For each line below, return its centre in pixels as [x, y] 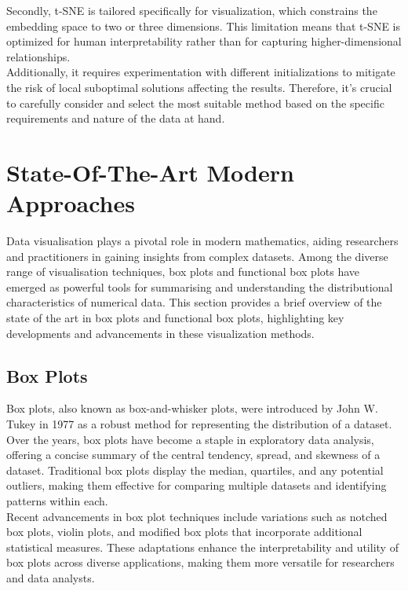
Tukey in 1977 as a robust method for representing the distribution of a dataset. [199, 424]
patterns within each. [57, 500]
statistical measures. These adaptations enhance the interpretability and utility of [202, 547]
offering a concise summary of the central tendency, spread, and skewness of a [193, 455]
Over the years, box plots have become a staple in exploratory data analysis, [190, 439]
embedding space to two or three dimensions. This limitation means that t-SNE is [203, 26]
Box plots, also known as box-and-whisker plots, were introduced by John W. [192, 408]
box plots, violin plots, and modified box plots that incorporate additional [184, 532]
